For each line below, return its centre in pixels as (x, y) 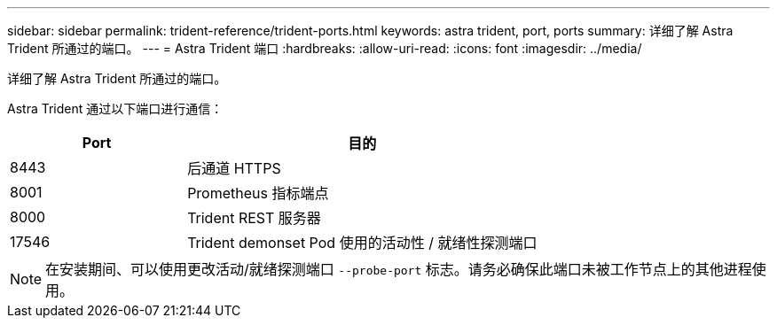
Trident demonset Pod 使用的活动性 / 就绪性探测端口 (362, 243)
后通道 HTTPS (234, 168)
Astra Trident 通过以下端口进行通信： (115, 108)
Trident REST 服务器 (254, 218)
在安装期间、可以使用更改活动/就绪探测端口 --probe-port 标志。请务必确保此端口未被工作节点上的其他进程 (399, 269)
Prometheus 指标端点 (258, 193)
